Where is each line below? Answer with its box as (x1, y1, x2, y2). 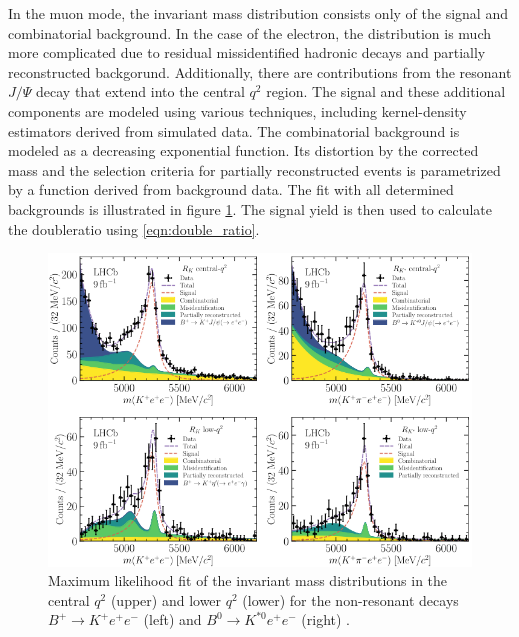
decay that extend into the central (36, 81, 245, 102)
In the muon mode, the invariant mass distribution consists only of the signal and (8, 3, 508, 23)
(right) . (301, 609, 351, 630)
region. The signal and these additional (266, 81, 506, 102)
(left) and (143, 609, 202, 630)
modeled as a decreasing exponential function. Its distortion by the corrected (8, 140, 479, 161)
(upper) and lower (110, 589, 222, 610)
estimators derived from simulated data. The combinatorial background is (8, 120, 460, 141)
